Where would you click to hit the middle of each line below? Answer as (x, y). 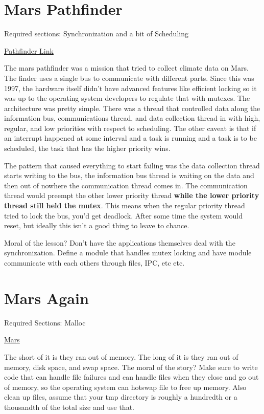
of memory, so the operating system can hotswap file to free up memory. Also (125, 387)
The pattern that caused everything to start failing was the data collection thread (132, 165)
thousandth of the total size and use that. (69, 407)
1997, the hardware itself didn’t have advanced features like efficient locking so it (130, 88)
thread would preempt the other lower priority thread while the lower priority (132, 195)
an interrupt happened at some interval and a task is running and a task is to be (130, 138)
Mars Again (46, 298)
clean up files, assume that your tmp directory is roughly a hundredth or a (121, 397)
